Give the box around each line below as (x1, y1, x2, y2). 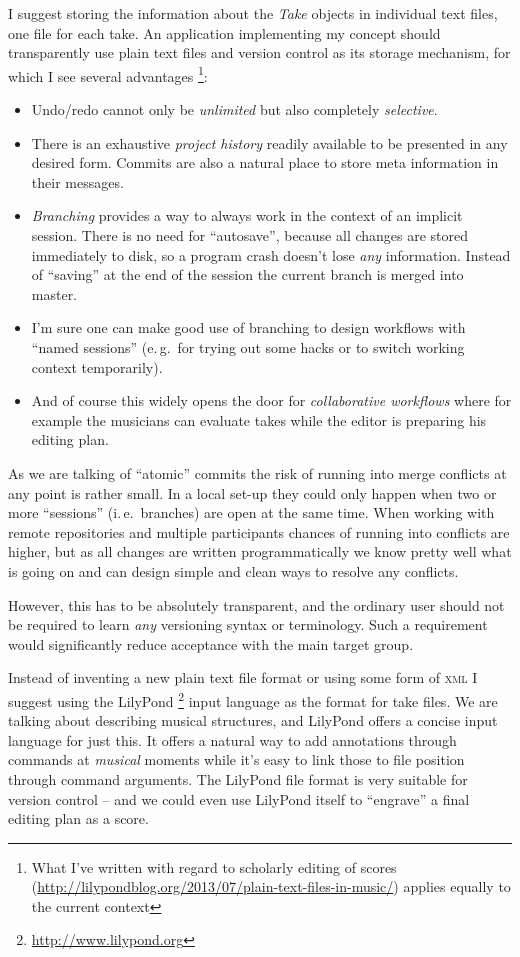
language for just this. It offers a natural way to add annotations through (8, 729, 457, 750)
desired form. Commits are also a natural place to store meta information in (31, 152, 499, 173)
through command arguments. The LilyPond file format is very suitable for (8, 768, 468, 789)
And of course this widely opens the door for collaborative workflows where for (31, 390, 512, 411)
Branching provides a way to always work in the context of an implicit (31, 205, 463, 226)
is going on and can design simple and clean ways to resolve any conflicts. (8, 560, 459, 581)
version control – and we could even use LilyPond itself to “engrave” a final (8, 788, 470, 809)
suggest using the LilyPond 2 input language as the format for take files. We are (8, 687, 498, 711)
